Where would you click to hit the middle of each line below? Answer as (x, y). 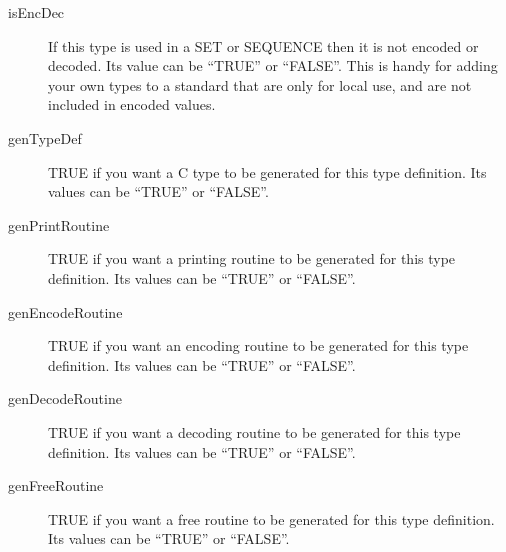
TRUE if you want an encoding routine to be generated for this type (258, 345)
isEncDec (36, 12)
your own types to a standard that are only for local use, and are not (260, 84)
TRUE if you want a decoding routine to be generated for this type (254, 431)
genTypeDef (45, 137)
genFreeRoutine (56, 485)
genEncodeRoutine (65, 311)
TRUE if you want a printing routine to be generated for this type (252, 258)
